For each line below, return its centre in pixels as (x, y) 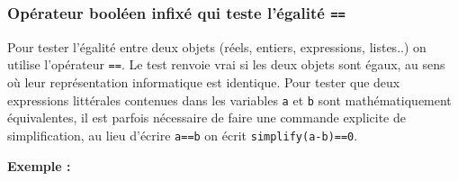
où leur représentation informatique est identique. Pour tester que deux (204, 82)
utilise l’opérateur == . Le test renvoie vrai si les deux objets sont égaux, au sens (226, 64)
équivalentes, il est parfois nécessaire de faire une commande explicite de (207, 118)
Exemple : (39, 165)
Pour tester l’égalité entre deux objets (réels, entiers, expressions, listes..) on (217, 46)
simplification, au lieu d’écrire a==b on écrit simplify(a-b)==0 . (183, 135)
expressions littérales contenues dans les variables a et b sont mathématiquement (229, 100)
